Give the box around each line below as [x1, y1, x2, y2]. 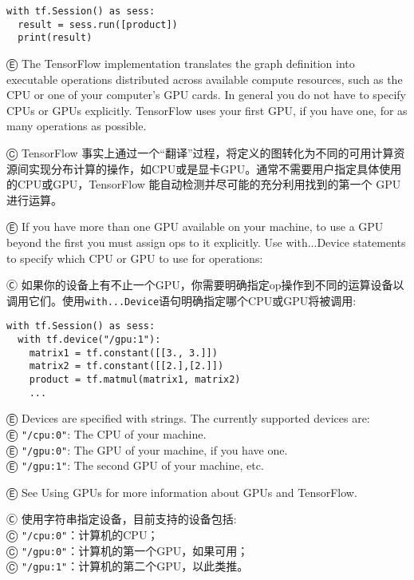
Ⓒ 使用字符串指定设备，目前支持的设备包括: [6, 510, 237, 527]
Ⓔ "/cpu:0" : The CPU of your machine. [6, 425, 207, 442]
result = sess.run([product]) [18, 18, 178, 30]
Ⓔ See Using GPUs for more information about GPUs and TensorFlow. [6, 483, 357, 500]
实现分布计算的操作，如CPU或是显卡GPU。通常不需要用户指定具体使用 [28, 160, 402, 177]
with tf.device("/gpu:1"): [18, 334, 161, 345]
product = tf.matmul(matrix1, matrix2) [29, 373, 241, 385]
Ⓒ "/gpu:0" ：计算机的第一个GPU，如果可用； [6, 542, 249, 558]
